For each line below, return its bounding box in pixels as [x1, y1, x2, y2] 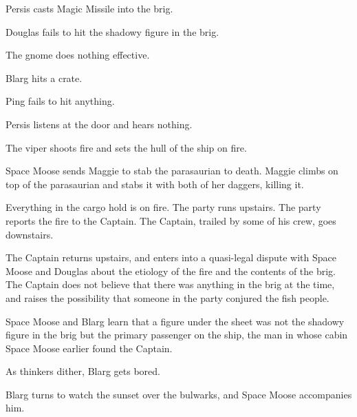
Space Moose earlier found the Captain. [6, 340, 173, 355]
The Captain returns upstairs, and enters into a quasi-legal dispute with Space [6, 250, 336, 265]
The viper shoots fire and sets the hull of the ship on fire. [6, 140, 247, 154]
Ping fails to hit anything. [6, 94, 115, 108]
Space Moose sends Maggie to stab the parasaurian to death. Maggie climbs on [6, 163, 338, 178]
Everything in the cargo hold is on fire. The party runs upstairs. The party [6, 200, 321, 214]
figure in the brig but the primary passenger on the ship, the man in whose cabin [6, 327, 348, 342]
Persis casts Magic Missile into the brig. [6, 1, 173, 15]
